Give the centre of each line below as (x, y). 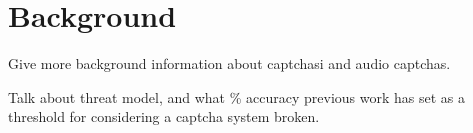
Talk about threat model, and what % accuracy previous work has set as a (237, 96)
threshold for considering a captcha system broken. (164, 116)
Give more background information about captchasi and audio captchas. (229, 63)
